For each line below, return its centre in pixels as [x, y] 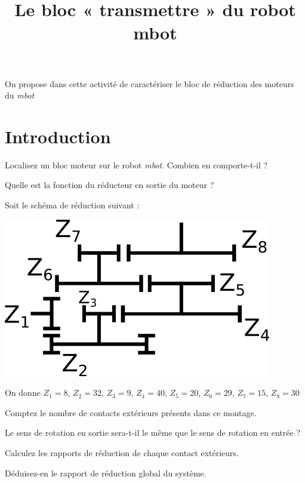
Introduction [58, 136]
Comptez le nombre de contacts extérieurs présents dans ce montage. [131, 412]
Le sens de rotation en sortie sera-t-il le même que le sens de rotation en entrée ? [153, 433]
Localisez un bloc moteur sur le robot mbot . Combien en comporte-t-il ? [136, 164]
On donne [23, 393]
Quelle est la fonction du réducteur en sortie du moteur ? [110, 185]
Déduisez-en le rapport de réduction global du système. [106, 473]
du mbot [20, 95]
